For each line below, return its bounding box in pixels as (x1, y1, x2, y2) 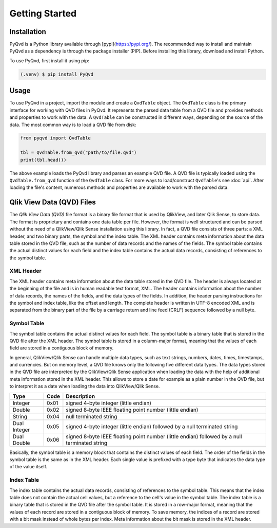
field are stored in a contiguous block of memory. (9, 345, 114, 351)
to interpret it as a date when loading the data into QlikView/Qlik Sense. (9, 383, 160, 390)
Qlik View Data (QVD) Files (9, 198, 96, 207)
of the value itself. (9, 464, 48, 470)
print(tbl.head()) (20, 157, 67, 163)
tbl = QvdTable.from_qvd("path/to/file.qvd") (20, 150, 137, 155)
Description (66, 393, 95, 400)
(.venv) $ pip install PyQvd (20, 71, 94, 77)
